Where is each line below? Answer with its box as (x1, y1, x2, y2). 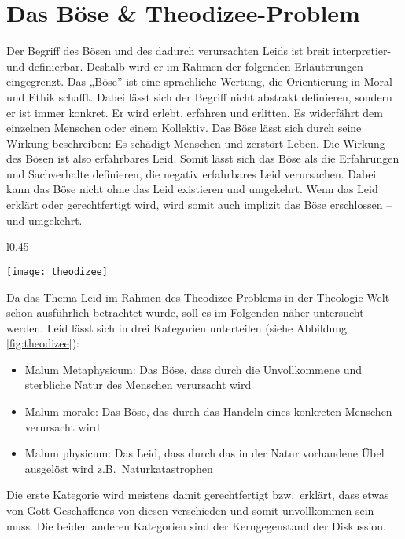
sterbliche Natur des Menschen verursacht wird (24, 376, 252, 393)
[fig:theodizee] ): (6, 335, 79, 351)
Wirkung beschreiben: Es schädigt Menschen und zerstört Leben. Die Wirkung (6, 134, 385, 151)
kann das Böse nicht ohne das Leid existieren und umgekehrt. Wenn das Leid (6, 181, 378, 197)
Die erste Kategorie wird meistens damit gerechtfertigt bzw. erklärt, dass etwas (6, 486, 389, 503)
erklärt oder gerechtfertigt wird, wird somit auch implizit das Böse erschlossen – (6, 196, 392, 213)
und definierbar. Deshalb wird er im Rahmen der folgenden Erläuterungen (6, 57, 363, 74)
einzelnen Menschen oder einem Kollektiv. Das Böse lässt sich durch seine (6, 119, 362, 136)
